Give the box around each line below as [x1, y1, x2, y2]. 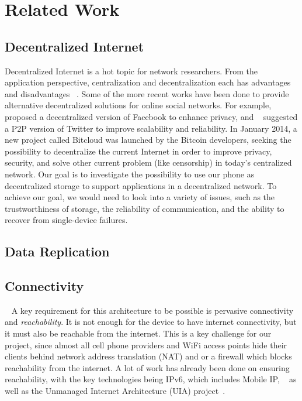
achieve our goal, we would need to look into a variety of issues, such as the [5, 191, 275, 203]
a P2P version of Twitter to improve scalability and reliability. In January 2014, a [5, 122, 297, 134]
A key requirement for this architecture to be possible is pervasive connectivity [11, 304, 294, 316]
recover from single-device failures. [5, 214, 128, 226]
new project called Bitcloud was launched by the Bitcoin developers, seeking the [5, 133, 291, 146]
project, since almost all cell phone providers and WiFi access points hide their [5, 338, 287, 351]
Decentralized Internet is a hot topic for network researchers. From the [5, 64, 258, 77]
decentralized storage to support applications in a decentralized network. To [5, 179, 277, 191]
